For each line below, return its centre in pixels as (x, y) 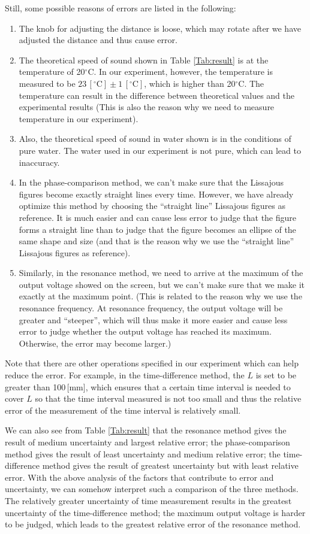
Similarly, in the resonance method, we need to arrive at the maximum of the (161, 273)
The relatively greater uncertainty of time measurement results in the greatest (148, 500)
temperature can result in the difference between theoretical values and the (156, 95)
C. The (251, 83)
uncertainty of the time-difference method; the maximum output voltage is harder (155, 512)
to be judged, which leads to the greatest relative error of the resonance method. (153, 524)
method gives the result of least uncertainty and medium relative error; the (143, 453)
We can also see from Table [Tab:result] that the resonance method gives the (146, 430)
